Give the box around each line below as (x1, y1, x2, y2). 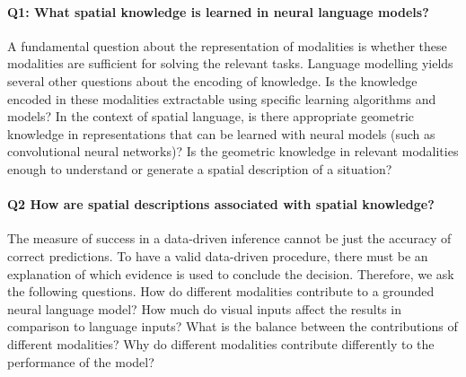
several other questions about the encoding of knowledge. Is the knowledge (7, 71, 418, 90)
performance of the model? (7, 352, 154, 371)
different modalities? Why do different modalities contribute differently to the (7, 334, 435, 353)
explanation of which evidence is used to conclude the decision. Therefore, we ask (7, 264, 454, 283)
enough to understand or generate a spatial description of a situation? (7, 159, 392, 178)
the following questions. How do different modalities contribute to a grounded (7, 282, 435, 301)
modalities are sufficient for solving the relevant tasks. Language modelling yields (7, 54, 453, 73)
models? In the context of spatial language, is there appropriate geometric (7, 107, 415, 126)
